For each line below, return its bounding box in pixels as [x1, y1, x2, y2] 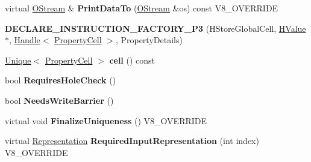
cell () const [109, 53, 155, 66]
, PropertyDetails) [115, 34, 183, 46]
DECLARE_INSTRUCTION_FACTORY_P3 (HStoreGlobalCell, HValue [5, 22, 306, 34]
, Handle [9, 34, 40, 46]
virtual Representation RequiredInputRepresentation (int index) [5, 134, 259, 147]
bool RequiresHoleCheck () [5, 74, 116, 86]
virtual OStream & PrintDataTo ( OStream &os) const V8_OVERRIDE [5, 2, 278, 14]
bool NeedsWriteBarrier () [5, 94, 114, 106]
